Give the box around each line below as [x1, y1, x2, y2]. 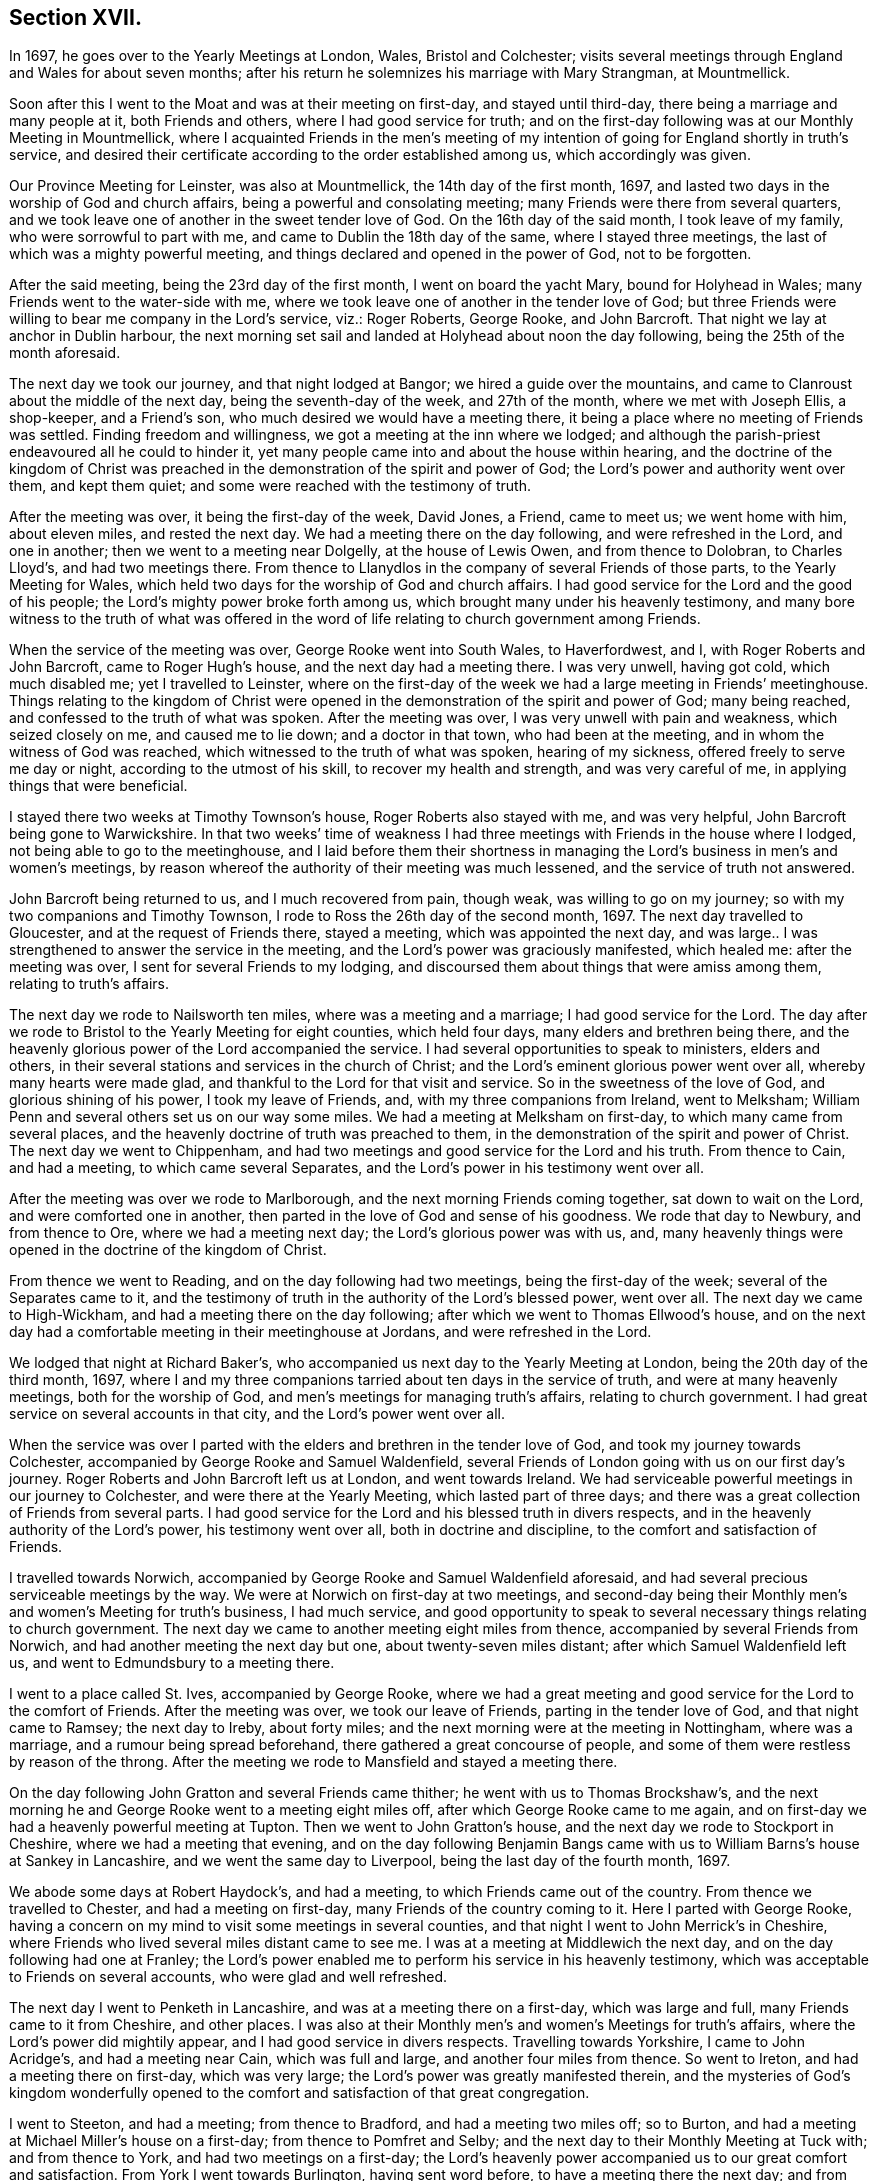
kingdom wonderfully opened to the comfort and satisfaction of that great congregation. [9, 2084, 590, 2102]
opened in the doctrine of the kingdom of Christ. [9, 1241, 327, 1259]
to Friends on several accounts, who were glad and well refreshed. [9, 1968, 448, 1986]
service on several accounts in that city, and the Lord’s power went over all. [9, 1405, 506, 1423]
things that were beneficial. [9, 777, 188, 795]
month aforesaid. [9, 344, 121, 362]
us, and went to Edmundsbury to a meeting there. [9, 1654, 335, 1672]
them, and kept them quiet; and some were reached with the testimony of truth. [9, 477, 531, 495]
